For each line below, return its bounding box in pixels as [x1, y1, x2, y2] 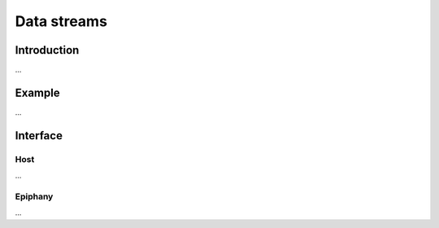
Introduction [15, 43, 80, 57]
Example [15, 85, 60, 99]
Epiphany [15, 191, 54, 202]
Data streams [15, 12, 107, 30]
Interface [15, 129, 63, 142]
